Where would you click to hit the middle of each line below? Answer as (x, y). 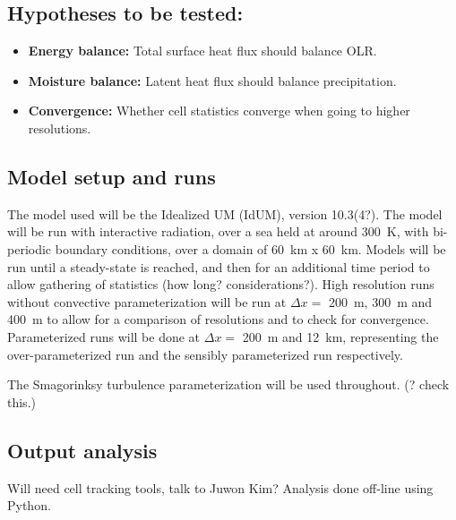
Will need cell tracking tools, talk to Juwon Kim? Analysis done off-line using (220, 487)
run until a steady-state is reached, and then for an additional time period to (219, 266)
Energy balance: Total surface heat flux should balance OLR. (202, 51)
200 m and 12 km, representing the (340, 336)
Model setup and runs (112, 176)
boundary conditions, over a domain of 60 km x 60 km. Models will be (250, 248)
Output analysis (82, 450)
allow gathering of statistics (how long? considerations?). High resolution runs (221, 284)
